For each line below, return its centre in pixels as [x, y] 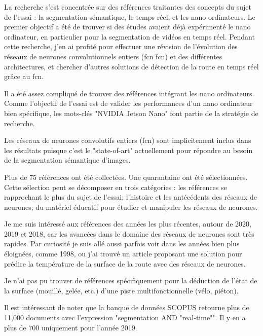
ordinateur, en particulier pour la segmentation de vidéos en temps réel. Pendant [129, 36]
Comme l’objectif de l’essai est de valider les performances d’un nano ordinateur [128, 103]
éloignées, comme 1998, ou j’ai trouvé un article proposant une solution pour [123, 254]
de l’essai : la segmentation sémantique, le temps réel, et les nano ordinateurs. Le [130, 16]
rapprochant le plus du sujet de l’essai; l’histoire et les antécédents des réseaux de [130, 197]
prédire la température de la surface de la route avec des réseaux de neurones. [125, 263]
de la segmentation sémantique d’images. [67, 160]
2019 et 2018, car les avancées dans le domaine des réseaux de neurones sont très [129, 233]
